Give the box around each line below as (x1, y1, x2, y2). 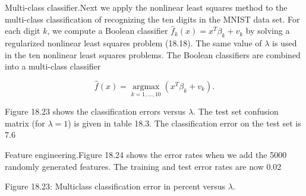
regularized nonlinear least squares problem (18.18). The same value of (5, 36, 262, 49)
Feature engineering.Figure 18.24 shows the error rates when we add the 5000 (5, 148, 287, 160)
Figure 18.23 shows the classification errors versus (5, 105, 186, 118)
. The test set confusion (193, 105, 279, 118)
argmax (132, 82, 160, 91)
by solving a (245, 24, 290, 37)
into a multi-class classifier (5, 60, 101, 72)
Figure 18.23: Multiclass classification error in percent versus (5, 180, 226, 192)
